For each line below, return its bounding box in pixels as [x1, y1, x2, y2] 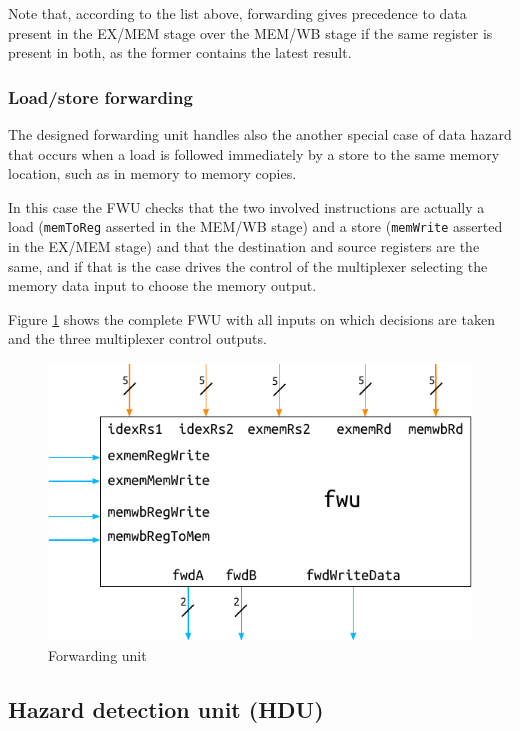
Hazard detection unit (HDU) [8, 693, 324, 724]
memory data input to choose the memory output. [8, 275, 317, 296]
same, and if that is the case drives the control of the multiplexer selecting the [8, 255, 488, 276]
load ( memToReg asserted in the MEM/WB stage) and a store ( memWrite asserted [8, 216, 503, 237]
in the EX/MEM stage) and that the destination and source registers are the [8, 236, 480, 257]
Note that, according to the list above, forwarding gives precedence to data [8, 3, 467, 23]
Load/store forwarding [8, 84, 193, 109]
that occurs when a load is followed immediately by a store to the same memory [8, 143, 500, 164]
